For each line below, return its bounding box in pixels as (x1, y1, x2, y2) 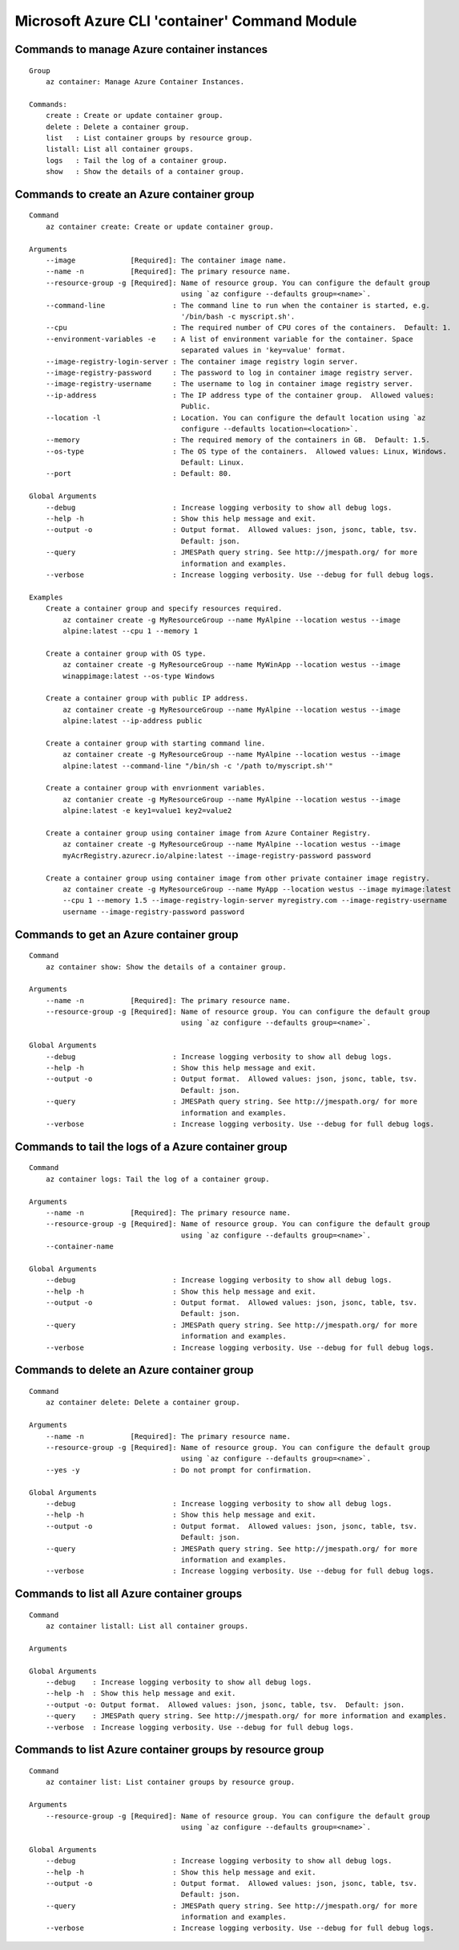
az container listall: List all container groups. (45, 1622, 249, 1631)
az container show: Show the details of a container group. (45, 962, 288, 971)
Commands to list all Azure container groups (14, 1587, 243, 1601)
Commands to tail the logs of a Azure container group (14, 1140, 288, 1153)
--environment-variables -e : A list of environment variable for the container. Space (45, 334, 414, 343)
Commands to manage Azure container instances (14, 43, 268, 56)
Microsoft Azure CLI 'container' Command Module (14, 12, 357, 30)
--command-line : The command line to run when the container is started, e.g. (45, 301, 430, 310)
